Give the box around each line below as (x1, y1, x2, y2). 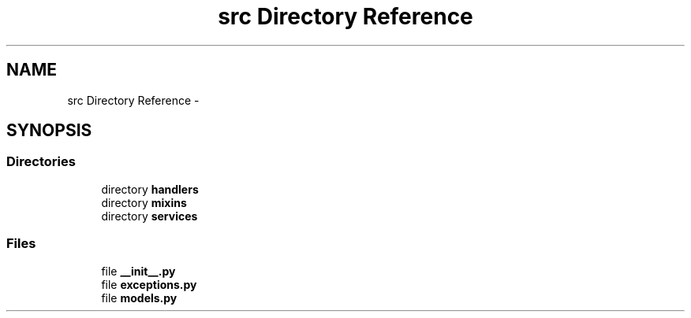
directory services (101, 209, 198, 223)
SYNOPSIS (6, 120, 92, 141)
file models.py (101, 290, 177, 305)
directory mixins (101, 195, 187, 209)
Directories (6, 153, 76, 170)
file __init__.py (101, 264, 176, 278)
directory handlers (101, 182, 199, 196)
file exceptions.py (101, 277, 197, 291)
